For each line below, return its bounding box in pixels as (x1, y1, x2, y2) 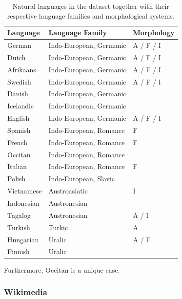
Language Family (48, 27, 107, 38)
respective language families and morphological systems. (7, 10, 175, 21)
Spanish (7, 125, 31, 135)
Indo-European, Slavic (48, 173, 115, 184)
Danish (7, 88, 28, 99)
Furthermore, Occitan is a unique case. (4, 265, 120, 275)
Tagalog (7, 210, 31, 220)
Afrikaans (7, 64, 36, 74)
